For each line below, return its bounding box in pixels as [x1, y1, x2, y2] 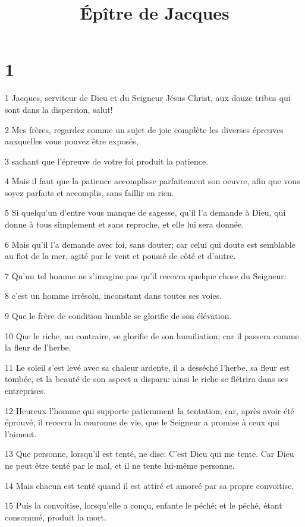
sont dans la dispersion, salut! [5, 103, 113, 115]
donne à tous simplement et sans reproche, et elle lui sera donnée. [5, 218, 244, 231]
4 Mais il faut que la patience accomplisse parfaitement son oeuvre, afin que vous [5, 175, 300, 187]
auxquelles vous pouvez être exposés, [5, 135, 139, 147]
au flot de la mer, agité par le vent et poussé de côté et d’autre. [5, 250, 236, 262]
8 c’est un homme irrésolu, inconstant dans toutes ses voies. [5, 289, 222, 302]
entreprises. [5, 384, 46, 396]
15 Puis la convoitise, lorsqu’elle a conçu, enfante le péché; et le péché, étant [5, 499, 282, 512]
